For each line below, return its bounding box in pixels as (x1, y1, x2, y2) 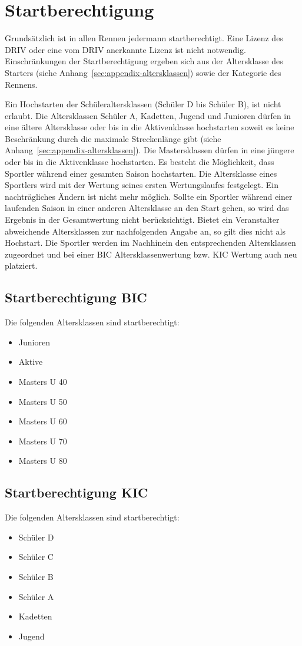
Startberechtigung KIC (5, 483, 148, 502)
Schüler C (18, 551, 54, 563)
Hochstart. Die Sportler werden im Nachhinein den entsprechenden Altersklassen (5, 236, 296, 249)
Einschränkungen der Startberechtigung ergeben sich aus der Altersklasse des (5, 55, 283, 67)
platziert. (5, 259, 38, 272)
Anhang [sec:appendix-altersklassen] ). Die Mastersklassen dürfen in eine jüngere (5, 144, 294, 156)
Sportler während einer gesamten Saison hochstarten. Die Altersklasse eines (5, 167, 277, 179)
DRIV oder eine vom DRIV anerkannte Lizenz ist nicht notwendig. (5, 43, 246, 55)
